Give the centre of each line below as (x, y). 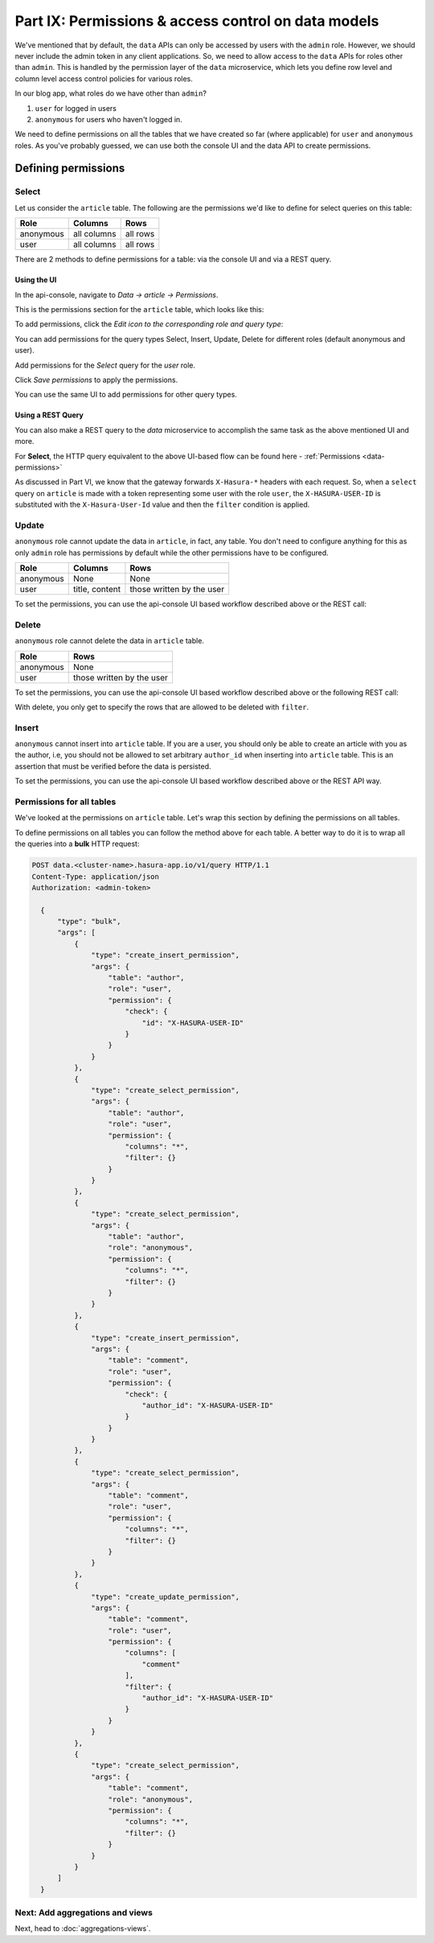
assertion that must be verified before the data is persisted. (113, 766)
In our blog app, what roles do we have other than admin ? (111, 93)
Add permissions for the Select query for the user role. (105, 365)
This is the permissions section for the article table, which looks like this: (139, 309)
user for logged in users (76, 108)
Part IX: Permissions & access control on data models (197, 21)
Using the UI (36, 280)
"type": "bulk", (89, 922)
